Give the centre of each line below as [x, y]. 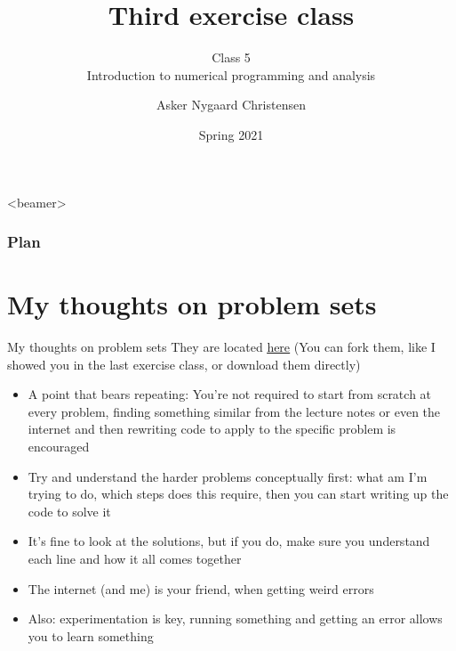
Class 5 [231, 57]
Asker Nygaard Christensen [231, 105]
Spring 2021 [231, 134]
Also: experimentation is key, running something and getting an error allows [235, 618]
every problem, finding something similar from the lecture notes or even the [234, 411]
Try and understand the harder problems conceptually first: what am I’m [228, 476]
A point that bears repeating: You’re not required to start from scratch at [230, 394]
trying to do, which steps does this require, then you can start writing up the [238, 494]
